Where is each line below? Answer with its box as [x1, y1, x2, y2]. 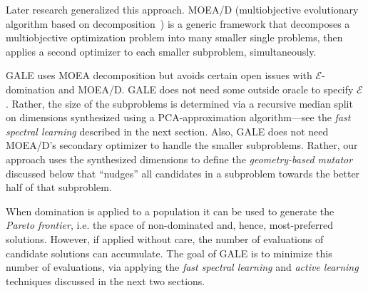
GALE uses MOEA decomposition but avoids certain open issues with [6, 68, 312, 83]
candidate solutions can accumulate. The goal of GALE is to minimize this [6, 245, 332, 260]
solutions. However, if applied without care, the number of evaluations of [6, 231, 324, 246]
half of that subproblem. [6, 180, 112, 195]
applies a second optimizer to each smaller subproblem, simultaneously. [6, 43, 317, 58]
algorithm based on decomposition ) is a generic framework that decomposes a [6, 16, 350, 31]
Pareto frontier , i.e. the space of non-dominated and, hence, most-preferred [6, 217, 334, 232]
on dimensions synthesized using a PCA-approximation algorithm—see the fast [6, 110, 351, 125]
